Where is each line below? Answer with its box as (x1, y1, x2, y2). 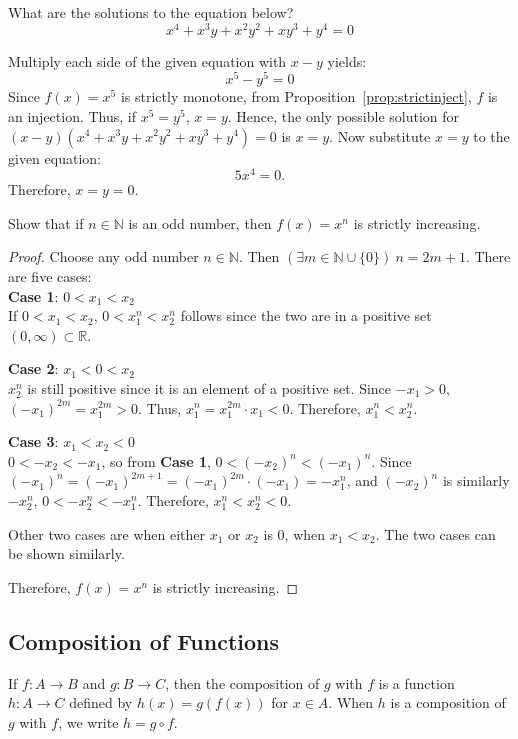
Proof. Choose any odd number (8, 246, 199, 267)
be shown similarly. (8, 543, 125, 564)
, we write (58, 711, 119, 732)
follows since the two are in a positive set (180, 305, 432, 326)
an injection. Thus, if (8, 105, 137, 126)
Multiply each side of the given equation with (8, 50, 287, 71)
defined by (69, 692, 133, 713)
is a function (378, 672, 455, 693)
